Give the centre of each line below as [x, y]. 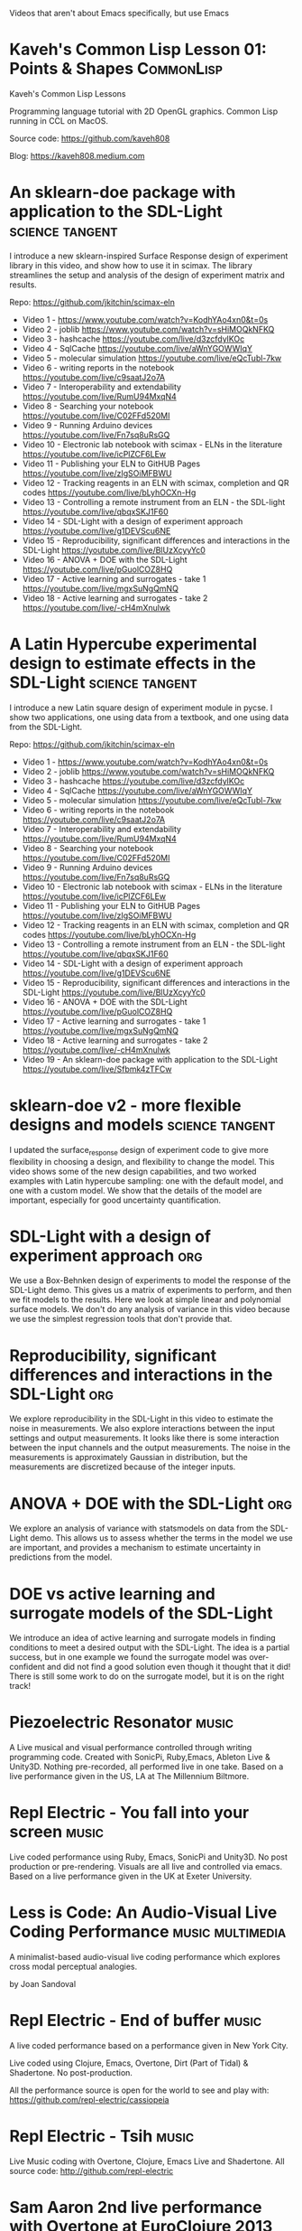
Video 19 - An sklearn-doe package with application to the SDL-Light [150, 1059]
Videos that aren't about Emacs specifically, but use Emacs [119, 13]
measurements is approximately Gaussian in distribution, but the [128, 1458]
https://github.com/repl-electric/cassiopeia [89, 2100]
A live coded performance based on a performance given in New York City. [149, 2046]
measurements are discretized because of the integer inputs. [123, 1467]
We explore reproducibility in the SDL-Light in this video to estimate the [142, 1419]
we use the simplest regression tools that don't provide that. [121, 1319]
